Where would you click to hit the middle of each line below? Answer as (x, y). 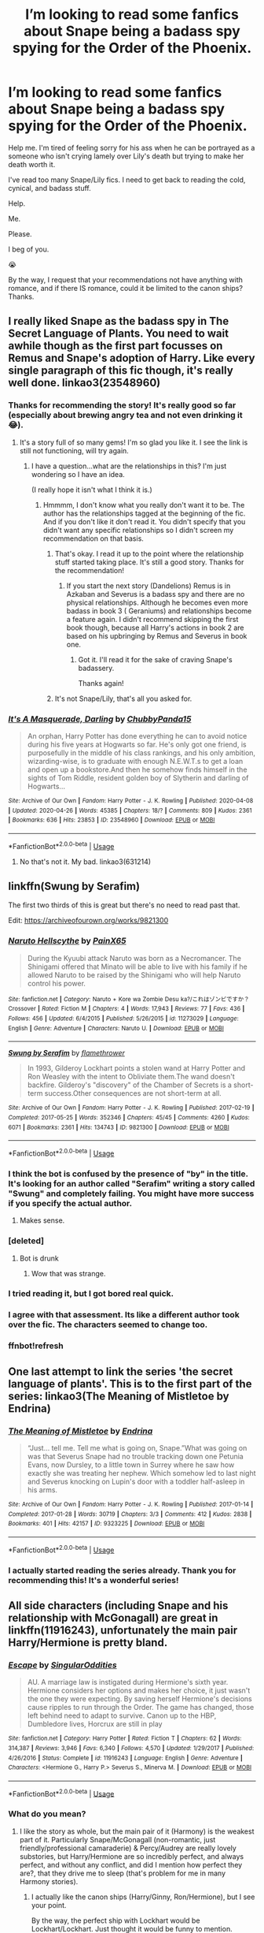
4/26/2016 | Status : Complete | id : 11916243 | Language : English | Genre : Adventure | (126, 1758)
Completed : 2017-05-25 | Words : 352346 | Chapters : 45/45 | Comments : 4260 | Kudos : (129, 1117)
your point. (49, 1905)
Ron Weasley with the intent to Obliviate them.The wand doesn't (131, 1077)
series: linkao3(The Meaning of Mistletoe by (119, 1396)
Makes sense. (42, 1220)
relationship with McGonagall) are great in (113, 1618)
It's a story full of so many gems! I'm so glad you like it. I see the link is (134, 442)
